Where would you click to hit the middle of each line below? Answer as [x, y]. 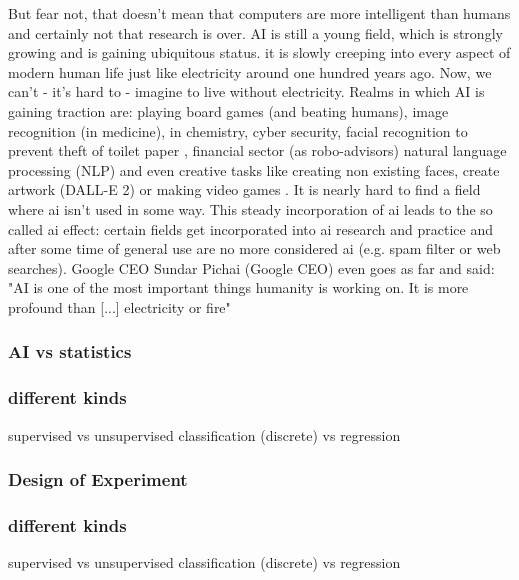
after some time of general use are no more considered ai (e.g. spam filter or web [254, 248]
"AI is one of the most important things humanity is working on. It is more [238, 287]
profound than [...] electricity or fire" [119, 306]
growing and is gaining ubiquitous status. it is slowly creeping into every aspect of [259, 52]
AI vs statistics [70, 351]
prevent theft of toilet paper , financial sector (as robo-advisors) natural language [257, 150]
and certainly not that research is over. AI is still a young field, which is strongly [255, 32]
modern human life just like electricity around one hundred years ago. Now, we [250, 71]
